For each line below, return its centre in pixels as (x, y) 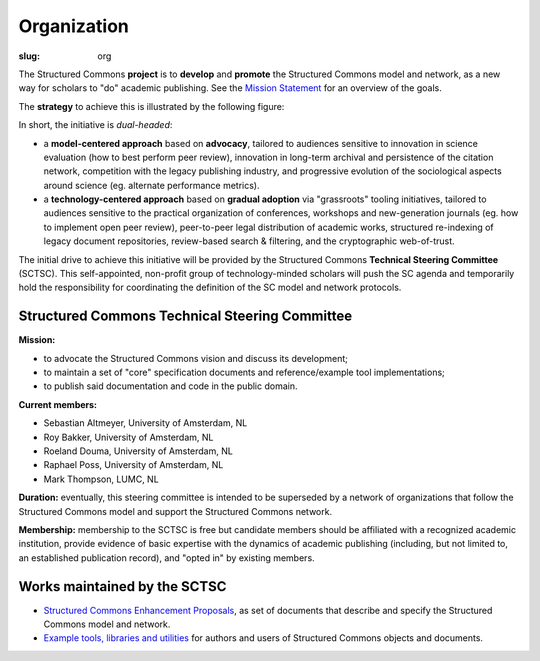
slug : (29, 56)
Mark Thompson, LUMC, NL (101, 479)
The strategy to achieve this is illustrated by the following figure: (151, 106)
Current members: (58, 404)
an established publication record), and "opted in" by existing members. (166, 557)
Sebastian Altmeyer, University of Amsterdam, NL (145, 423)
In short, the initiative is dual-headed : (95, 125)
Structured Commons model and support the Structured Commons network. (175, 511)
